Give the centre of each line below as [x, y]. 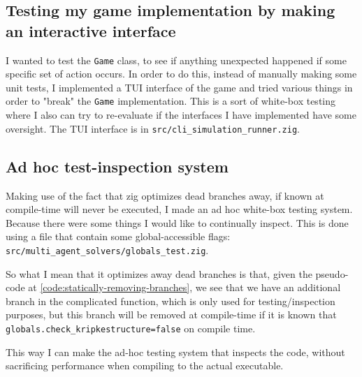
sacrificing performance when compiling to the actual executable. [145, 365]
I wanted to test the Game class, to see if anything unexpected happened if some [176, 60]
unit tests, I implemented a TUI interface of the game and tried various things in [179, 87]
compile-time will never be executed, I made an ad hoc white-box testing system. [179, 209]
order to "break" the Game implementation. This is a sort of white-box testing [171, 101]
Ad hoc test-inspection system [117, 166]
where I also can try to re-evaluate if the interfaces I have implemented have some [181, 115]
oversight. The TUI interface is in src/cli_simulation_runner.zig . [153, 128]
